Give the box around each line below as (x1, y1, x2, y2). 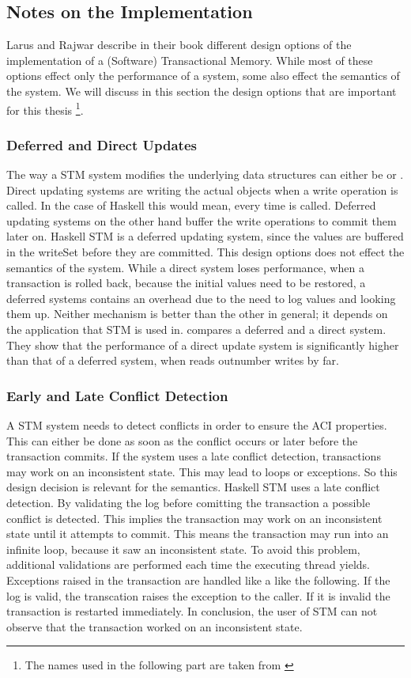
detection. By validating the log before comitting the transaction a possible (6, 494, 371, 510)
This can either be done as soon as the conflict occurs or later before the (6, 432, 358, 449)
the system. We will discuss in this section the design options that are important (6, 82, 397, 99)
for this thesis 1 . (6, 99, 84, 118)
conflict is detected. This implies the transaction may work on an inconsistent (6, 509, 383, 526)
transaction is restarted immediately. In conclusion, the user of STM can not (6, 603, 378, 619)
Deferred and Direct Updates (6, 134, 197, 154)
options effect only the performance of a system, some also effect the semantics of (6, 67, 400, 84)
